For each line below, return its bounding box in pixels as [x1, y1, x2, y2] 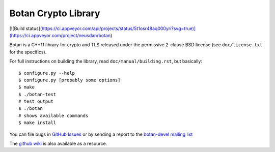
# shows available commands [18, 112, 89, 118]
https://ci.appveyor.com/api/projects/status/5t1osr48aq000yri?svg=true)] [41, 25, 196, 32]
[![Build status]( [9, 25, 42, 32]
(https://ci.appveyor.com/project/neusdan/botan [9, 32, 111, 38]
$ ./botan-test [18, 92, 57, 97]
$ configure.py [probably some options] [18, 77, 121, 83]
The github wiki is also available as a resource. [9, 140, 107, 147]
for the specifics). [9, 49, 47, 55]
